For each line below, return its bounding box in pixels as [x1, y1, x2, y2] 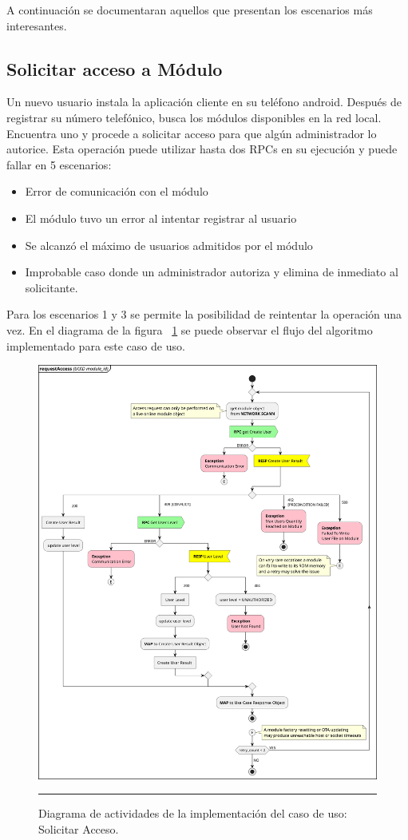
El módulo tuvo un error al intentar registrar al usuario [25, 209, 297, 226]
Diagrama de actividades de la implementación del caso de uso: [38, 805, 347, 822]
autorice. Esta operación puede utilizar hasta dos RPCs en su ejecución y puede [6, 141, 398, 157]
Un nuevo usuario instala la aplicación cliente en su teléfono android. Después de [6, 93, 402, 110]
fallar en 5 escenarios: [6, 156, 112, 172]
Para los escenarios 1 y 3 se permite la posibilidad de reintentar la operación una [6, 306, 402, 323]
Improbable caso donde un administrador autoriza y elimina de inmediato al [25, 263, 398, 280]
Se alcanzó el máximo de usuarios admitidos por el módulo [25, 236, 313, 253]
